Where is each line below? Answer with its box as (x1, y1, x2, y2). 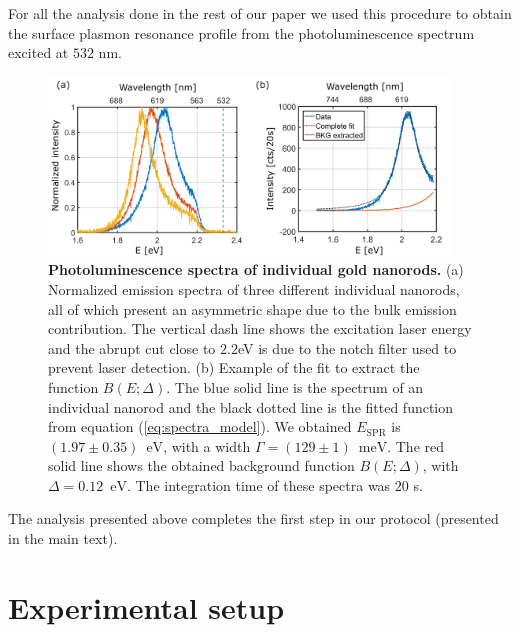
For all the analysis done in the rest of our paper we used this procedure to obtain (8, 3, 512, 23)
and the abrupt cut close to (48, 337, 216, 358)
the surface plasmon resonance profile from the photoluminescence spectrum (8, 22, 475, 43)
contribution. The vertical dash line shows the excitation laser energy (48, 318, 472, 339)
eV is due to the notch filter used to (237, 337, 457, 358)
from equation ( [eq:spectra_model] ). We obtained (48, 416, 352, 437)
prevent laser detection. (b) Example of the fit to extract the (48, 357, 420, 378)
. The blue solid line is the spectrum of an (166, 376, 424, 397)
